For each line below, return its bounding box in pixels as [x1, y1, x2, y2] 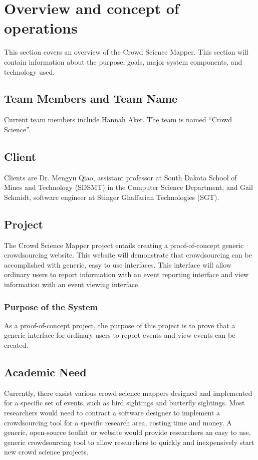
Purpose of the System [4, 300, 98, 313]
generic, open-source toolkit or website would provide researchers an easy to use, [4, 427, 251, 437]
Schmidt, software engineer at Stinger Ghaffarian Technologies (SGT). [4, 191, 219, 202]
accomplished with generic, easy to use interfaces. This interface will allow [4, 259, 231, 270]
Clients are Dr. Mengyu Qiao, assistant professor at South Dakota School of [4, 172, 237, 182]
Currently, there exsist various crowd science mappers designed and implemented [4, 387, 252, 398]
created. [4, 340, 29, 350]
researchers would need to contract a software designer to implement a [4, 407, 220, 418]
